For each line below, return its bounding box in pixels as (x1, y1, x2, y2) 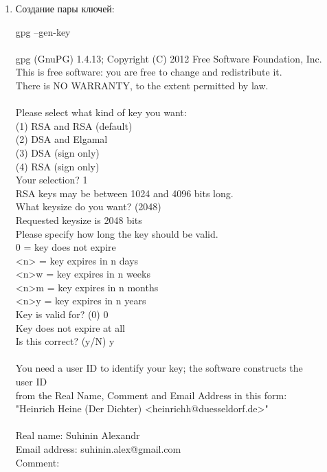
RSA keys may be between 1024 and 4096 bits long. (15, 186, 234, 200)
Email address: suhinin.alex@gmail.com (15, 442, 181, 456)
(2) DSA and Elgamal (15, 132, 108, 146)
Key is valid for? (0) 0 (15, 307, 109, 322)
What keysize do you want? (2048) (15, 199, 161, 214)
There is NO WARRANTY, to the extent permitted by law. (15, 78, 269, 92)
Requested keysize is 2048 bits (15, 212, 142, 227)
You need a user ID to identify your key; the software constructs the (15, 361, 303, 375)
